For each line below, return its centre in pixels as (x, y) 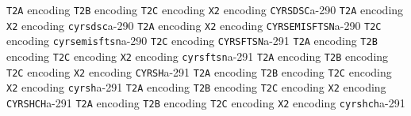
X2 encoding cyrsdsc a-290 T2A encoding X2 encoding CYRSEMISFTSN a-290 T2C (194, 25)
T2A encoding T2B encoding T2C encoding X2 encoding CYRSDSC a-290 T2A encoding (205, 9)
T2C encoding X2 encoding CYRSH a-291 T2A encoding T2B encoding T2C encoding (199, 71)
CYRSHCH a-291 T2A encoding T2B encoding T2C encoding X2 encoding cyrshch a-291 (206, 102)
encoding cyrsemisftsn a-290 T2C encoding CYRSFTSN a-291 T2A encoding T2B (192, 41)
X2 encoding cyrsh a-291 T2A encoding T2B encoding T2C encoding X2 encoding (196, 87)
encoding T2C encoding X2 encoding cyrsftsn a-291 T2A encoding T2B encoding (198, 56)
